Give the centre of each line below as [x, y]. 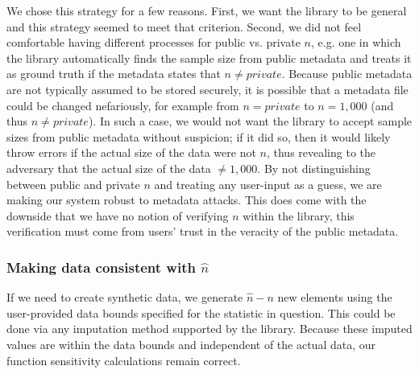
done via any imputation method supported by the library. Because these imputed [209, 329]
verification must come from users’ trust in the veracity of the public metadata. [203, 231]
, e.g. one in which [356, 42]
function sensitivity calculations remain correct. [124, 360]
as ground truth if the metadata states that [114, 74]
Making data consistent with [101, 267]
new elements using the [335, 297]
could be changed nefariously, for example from [123, 105]
